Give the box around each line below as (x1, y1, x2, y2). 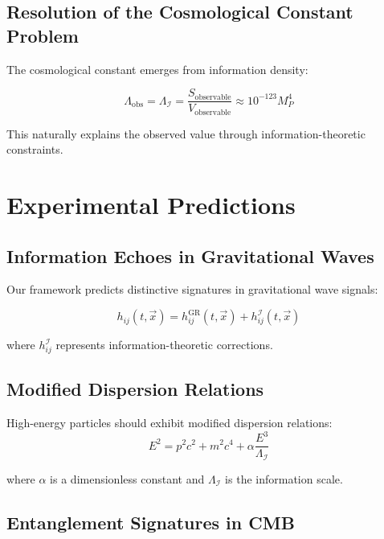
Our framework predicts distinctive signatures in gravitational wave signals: (6, 281, 378, 298)
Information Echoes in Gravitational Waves (6, 243, 374, 268)
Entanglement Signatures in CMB (6, 509, 295, 534)
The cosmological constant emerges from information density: (6, 60, 308, 77)
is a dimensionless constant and (50, 470, 205, 487)
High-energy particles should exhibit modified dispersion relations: (6, 414, 333, 430)
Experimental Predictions (6, 188, 296, 221)
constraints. (6, 141, 63, 158)
